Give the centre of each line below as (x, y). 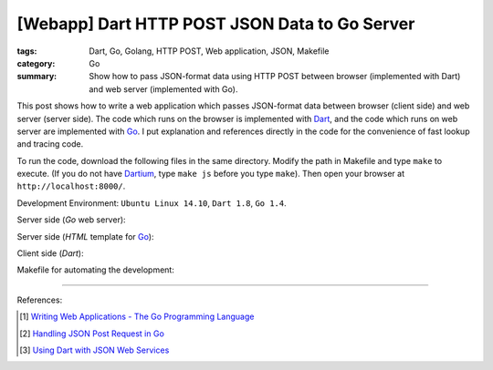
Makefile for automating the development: (96, 270)
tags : (27, 51)
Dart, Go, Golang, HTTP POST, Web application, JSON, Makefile (209, 51)
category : (36, 63)
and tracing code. (50, 144)
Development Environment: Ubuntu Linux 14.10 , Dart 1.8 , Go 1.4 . (152, 203)
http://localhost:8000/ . (71, 186)
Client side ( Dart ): (50, 253)
